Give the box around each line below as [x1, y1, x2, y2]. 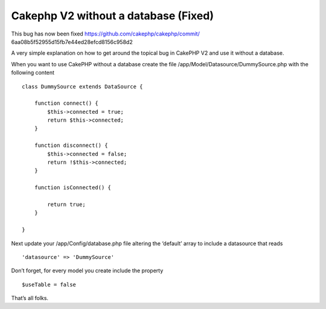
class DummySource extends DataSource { [22, 83, 143, 90]
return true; [47, 201, 86, 208]
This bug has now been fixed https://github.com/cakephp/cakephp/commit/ [11, 30, 200, 37]
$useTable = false [22, 281, 77, 288]
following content [11, 69, 54, 76]
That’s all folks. [11, 295, 48, 302]
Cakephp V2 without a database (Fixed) [11, 9, 214, 22]
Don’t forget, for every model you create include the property [11, 267, 164, 274]
